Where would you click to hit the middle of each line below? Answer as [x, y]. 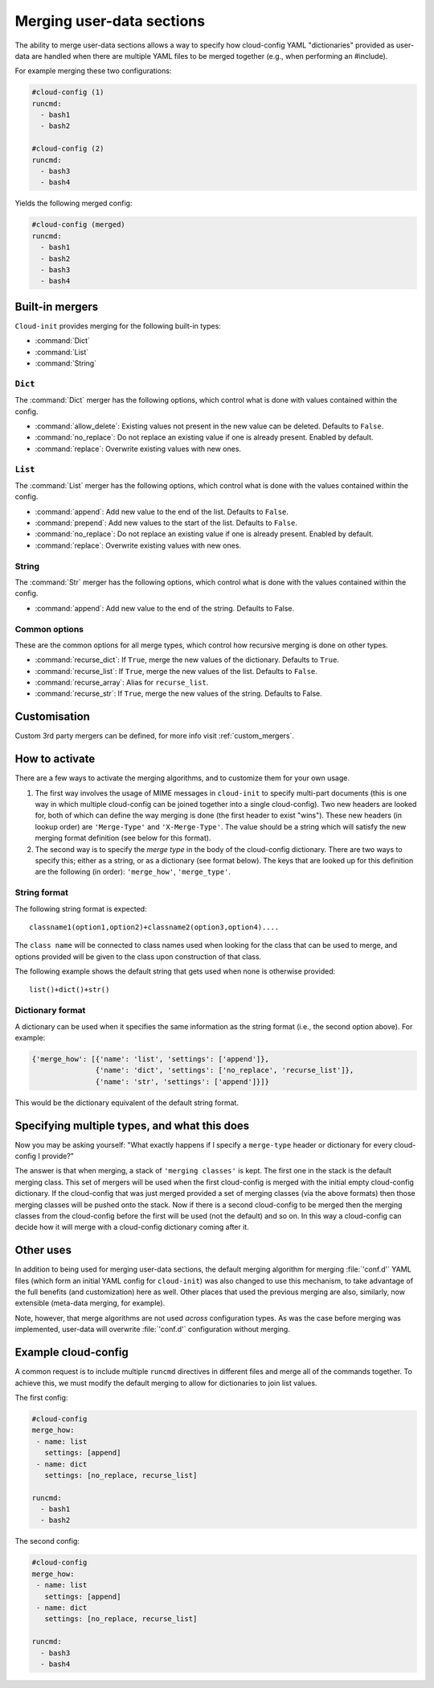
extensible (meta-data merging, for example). [90, 1303]
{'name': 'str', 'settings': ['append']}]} [182, 1082]
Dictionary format [50, 1011]
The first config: [41, 1397]
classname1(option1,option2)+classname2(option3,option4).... [154, 927]
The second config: [47, 1541]
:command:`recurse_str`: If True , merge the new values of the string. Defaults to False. [179, 693]
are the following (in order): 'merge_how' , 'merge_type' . [133, 872]
